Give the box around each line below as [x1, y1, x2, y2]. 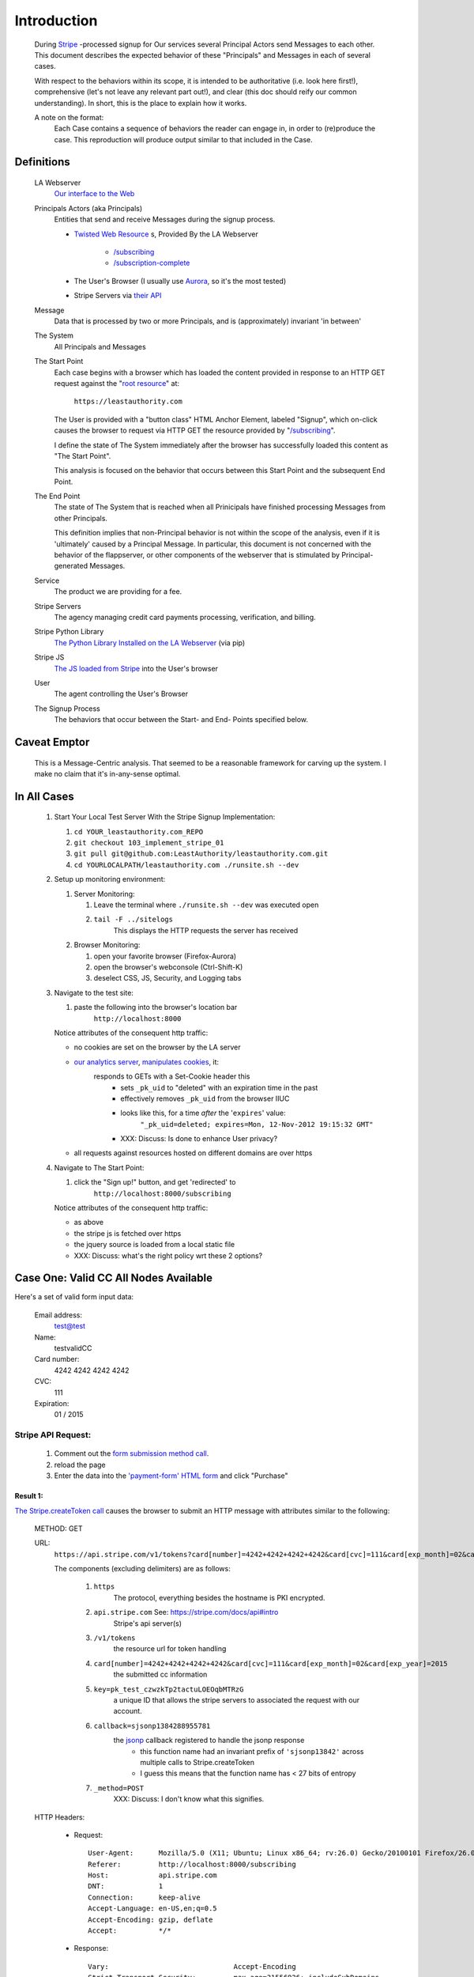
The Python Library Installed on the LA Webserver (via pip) [54, 637, 246, 648]
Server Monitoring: [73, 889, 135, 898]
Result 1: [14, 1491, 43, 1501]
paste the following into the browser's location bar [73, 1003, 238, 1012]
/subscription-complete [113, 258, 190, 268]
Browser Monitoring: [73, 940, 141, 950]
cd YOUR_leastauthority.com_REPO [73, 827, 204, 836]
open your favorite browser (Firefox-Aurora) [93, 951, 237, 961]
